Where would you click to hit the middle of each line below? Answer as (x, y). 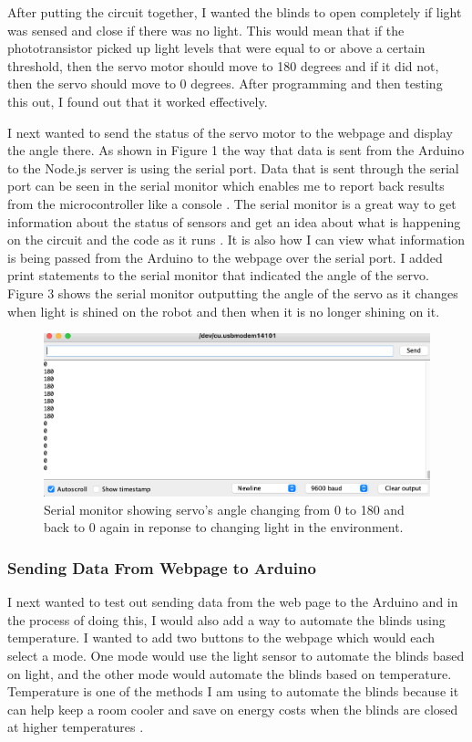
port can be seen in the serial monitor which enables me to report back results (226, 186)
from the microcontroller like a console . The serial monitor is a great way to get (232, 203)
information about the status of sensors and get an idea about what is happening (234, 221)
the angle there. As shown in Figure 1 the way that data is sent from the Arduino (236, 150)
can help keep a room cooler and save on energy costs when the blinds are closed (233, 709)
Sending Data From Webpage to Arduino (162, 567)
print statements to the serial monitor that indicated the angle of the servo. (218, 275)
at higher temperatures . (76, 727)
